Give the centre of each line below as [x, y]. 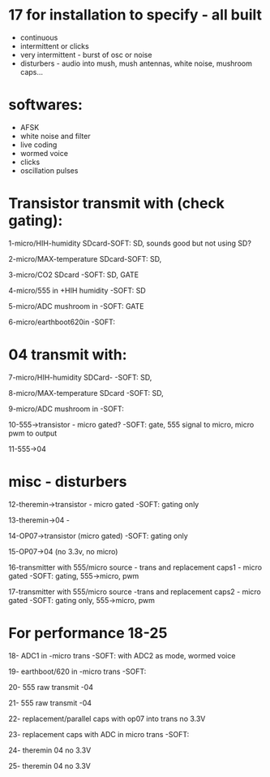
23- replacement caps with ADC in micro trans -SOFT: [99, 734]
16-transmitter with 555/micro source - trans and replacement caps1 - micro [135, 567]
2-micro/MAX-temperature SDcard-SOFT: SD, [85, 258]
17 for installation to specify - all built [135, 15]
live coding [39, 145]
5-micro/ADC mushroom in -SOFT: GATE [76, 306]
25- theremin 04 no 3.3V [50, 766]
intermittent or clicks [54, 46]
